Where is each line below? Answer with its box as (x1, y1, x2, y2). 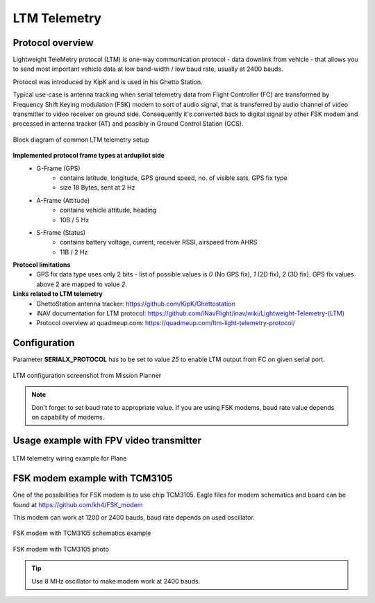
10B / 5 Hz (60, 215, 90, 224)
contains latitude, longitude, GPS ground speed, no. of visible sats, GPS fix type (60, 174, 287, 182)
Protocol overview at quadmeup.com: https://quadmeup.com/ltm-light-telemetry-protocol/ (36, 319, 295, 327)
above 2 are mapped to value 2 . (36, 280, 128, 288)
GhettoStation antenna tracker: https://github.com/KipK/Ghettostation (36, 299, 235, 308)
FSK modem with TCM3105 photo (12, 545, 109, 553)
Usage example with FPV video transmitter (12, 434, 201, 446)
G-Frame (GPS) (36, 164, 81, 172)
